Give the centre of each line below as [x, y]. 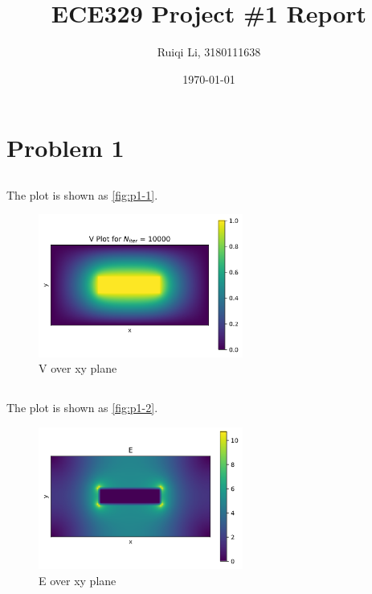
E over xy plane [78, 580]
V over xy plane [78, 368]
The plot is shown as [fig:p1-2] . [82, 408]
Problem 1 [65, 148]
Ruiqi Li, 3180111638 [209, 52]
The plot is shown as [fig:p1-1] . [82, 194]
